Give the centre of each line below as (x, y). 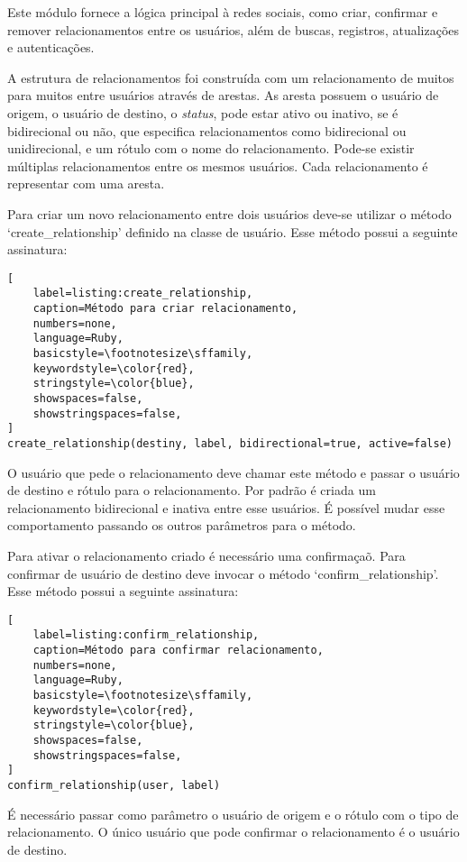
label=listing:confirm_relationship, (146, 635)
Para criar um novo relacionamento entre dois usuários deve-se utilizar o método (229, 213)
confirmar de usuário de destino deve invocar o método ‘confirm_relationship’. (223, 573)
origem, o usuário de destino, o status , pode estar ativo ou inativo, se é (203, 112)
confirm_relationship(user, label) (114, 785)
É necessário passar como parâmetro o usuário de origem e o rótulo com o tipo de (233, 814)
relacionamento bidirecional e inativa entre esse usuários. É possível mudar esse (226, 507)
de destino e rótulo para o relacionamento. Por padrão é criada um (192, 490)
